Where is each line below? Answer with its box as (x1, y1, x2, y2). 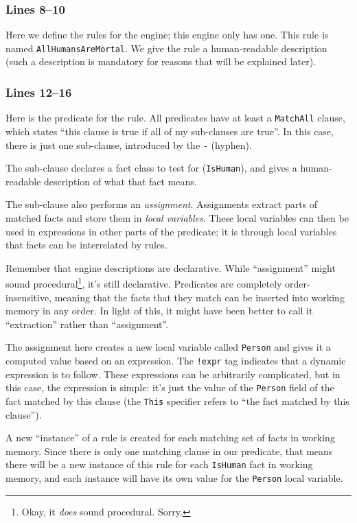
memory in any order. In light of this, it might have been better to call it (5, 303, 313, 318)
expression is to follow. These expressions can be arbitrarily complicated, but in (5, 367, 341, 381)
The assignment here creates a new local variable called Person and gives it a (5, 340, 331, 354)
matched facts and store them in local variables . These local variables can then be (5, 211, 349, 225)
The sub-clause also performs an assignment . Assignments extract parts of (5, 197, 318, 211)
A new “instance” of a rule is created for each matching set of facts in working (5, 430, 335, 445)
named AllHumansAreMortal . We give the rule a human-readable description (5, 40, 327, 55)
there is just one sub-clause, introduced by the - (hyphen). (5, 137, 252, 152)
